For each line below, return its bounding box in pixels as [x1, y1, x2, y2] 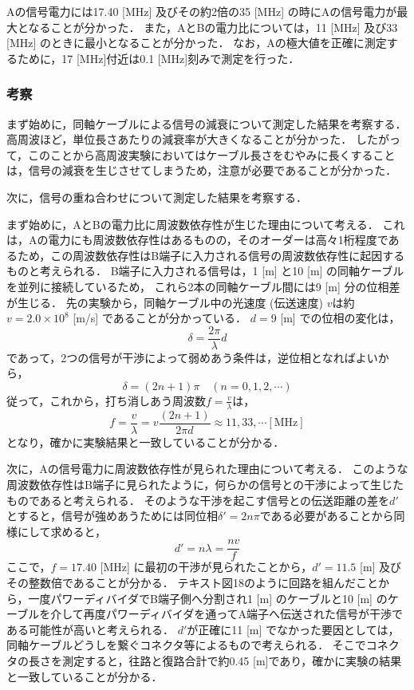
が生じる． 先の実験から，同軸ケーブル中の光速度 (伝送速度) [6, 294, 323, 310]
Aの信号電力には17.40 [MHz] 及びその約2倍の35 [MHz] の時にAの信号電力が [6, 3, 397, 19]
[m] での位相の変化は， [280, 310, 400, 326]
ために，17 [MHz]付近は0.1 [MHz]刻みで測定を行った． [17, 49, 300, 66]
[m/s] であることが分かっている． [73, 310, 247, 326]
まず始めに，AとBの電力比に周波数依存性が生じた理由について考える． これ [6, 215, 405, 232]
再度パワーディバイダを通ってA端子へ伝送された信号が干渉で [83, 605, 403, 622]
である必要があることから [259, 507, 394, 524]
